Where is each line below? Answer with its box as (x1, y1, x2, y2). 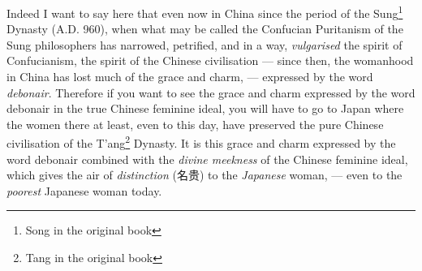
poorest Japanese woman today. (6, 182, 162, 199)
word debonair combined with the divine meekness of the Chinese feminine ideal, (6, 150, 408, 167)
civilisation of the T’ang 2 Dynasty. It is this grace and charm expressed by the (6, 132, 396, 152)
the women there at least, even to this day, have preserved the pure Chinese (6, 115, 384, 132)
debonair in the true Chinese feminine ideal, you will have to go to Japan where (6, 100, 404, 117)
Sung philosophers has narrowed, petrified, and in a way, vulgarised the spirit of (6, 36, 403, 53)
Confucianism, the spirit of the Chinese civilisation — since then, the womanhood (6, 52, 414, 69)
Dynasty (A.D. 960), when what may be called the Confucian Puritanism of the (6, 20, 403, 37)
